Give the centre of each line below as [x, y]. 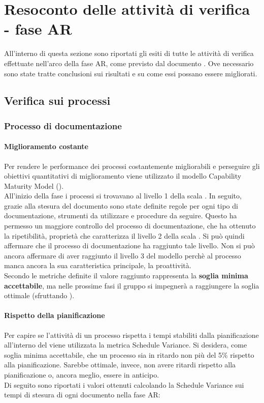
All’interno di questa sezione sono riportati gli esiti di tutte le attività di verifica [129, 53]
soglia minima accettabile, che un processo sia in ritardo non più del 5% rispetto [129, 354]
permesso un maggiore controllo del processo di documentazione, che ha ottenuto [130, 226]
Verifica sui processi [57, 100]
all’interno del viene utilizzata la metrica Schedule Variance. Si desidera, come [126, 345]
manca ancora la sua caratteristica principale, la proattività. [98, 265]
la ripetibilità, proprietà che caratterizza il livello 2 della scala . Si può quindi [124, 235]
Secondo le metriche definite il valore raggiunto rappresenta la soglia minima [126, 276]
